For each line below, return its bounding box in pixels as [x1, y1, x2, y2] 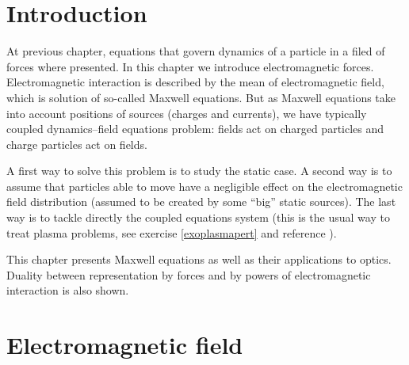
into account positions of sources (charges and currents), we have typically [6, 105, 367, 121]
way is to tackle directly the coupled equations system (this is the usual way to [6, 209, 390, 226]
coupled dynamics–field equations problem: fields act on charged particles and [6, 120, 384, 137]
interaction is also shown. [6, 282, 129, 298]
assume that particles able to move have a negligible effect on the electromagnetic [6, 177, 403, 194]
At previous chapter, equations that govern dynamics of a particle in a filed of [6, 43, 385, 59]
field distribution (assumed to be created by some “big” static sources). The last [6, 193, 396, 210]
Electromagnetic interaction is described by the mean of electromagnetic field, [6, 74, 384, 90]
